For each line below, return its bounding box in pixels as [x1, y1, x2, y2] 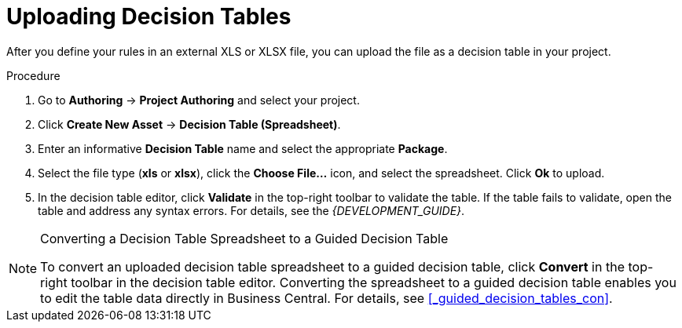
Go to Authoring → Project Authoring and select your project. [38, 93, 360, 107]
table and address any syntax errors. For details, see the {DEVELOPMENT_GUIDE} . [38, 203, 465, 217]
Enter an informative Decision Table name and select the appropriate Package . [38, 141, 448, 155]
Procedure [6, 68, 60, 82]
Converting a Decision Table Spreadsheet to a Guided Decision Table [40, 230, 449, 246]
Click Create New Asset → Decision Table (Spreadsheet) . [38, 117, 341, 131]
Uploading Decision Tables [6, 3, 291, 30]
